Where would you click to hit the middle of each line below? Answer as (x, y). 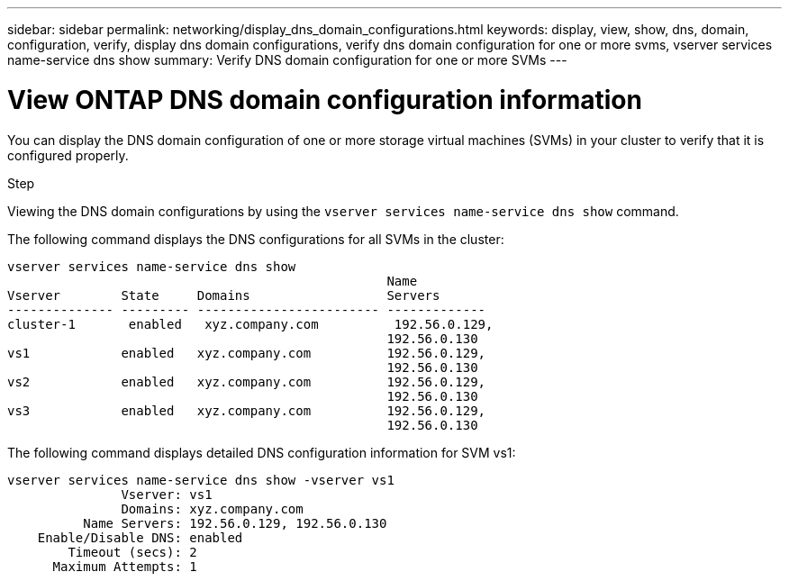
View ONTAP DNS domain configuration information (325, 100)
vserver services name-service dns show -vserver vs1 (201, 480)
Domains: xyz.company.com (212, 508)
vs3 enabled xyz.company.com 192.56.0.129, (247, 410)
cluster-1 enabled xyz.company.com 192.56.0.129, (250, 324)
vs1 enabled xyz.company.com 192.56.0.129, (247, 353)
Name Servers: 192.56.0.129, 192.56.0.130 (235, 523)
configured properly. (68, 155)
